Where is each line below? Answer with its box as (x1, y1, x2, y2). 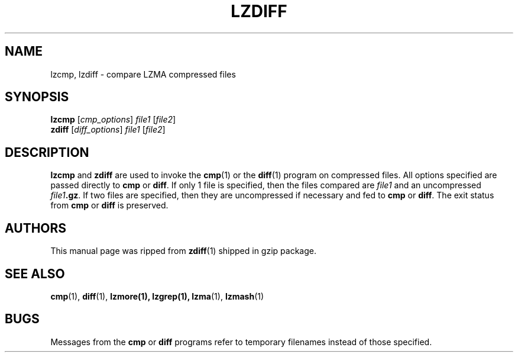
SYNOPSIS (5, 89, 69, 105)
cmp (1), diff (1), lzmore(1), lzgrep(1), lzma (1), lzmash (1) (50, 291, 264, 301)
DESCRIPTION (5, 144, 89, 160)
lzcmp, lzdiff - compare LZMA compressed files (50, 69, 236, 79)
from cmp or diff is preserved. (50, 200, 169, 211)
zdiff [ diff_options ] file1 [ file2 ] (50, 124, 166, 135)
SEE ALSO (5, 266, 65, 281)
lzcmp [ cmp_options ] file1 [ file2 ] (50, 114, 176, 125)
